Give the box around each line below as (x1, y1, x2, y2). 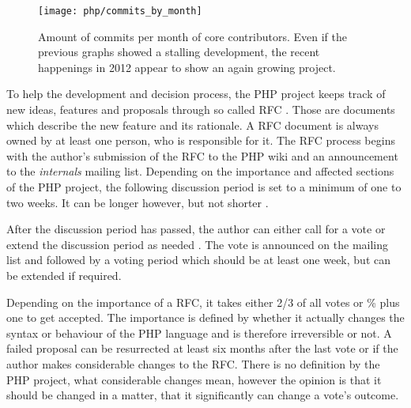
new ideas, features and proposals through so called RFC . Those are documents (6, 101, 395, 118)
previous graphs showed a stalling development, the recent (38, 43, 320, 60)
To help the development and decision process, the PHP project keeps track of (6, 85, 386, 102)
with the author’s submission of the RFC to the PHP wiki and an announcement (6, 147, 398, 164)
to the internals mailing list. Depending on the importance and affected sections (6, 163, 394, 179)
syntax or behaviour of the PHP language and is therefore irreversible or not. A (6, 324, 392, 341)
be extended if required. (6, 266, 122, 283)
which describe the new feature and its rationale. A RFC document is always (6, 116, 379, 133)
